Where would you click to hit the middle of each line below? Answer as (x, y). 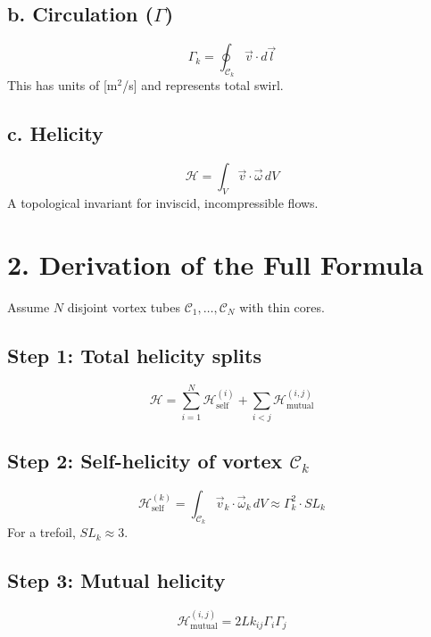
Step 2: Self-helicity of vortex (145, 461)
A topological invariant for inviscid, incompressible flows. (163, 203)
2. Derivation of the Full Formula (215, 264)
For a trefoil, (41, 532)
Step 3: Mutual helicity (116, 580)
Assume (29, 306)
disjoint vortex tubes (124, 306)
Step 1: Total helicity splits (134, 355)
